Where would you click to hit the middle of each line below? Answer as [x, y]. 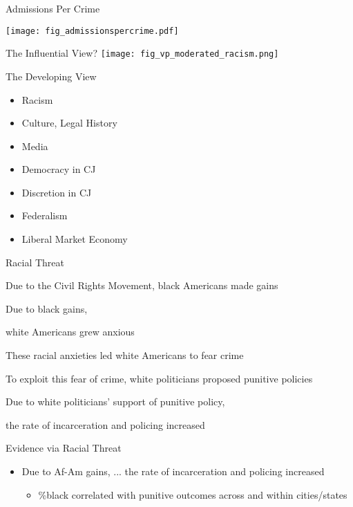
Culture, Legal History [69, 123]
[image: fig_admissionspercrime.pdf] [92, 31]
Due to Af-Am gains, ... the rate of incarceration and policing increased [173, 471]
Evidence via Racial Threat [64, 448]
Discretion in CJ [57, 192]
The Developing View [51, 76]
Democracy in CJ [59, 169]
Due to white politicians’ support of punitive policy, [115, 402]
